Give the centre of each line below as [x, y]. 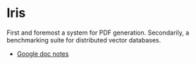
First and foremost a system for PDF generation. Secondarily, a [98, 32]
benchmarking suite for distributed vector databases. [84, 40]
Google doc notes [43, 54]
